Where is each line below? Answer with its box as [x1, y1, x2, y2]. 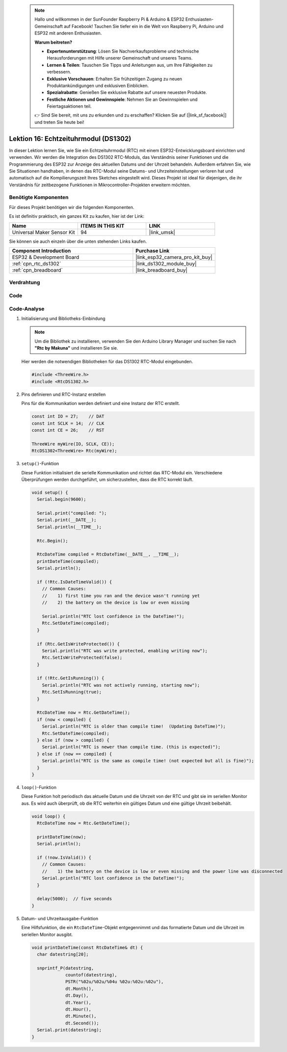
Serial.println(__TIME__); [37, 524, 102, 529]
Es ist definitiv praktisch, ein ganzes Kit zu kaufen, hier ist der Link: [9, 213, 145, 219]
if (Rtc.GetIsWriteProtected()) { [37, 641, 120, 646]
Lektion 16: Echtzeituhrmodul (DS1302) [9, 134, 131, 143]
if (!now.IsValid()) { [37, 855, 92, 860]
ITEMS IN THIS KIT [80, 222, 125, 229]
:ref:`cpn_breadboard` [12, 267, 63, 274]
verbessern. [47, 69, 71, 75]
